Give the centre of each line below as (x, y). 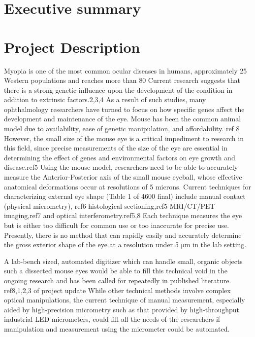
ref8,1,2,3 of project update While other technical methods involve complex (117, 290)
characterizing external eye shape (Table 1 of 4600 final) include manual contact (125, 196)
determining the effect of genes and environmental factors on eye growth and (120, 157)
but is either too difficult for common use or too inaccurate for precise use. (117, 225)
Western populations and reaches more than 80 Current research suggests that (122, 80)
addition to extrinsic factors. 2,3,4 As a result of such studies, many (105, 99)
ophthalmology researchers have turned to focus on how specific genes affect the (124, 109)
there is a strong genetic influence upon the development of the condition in (118, 90)
